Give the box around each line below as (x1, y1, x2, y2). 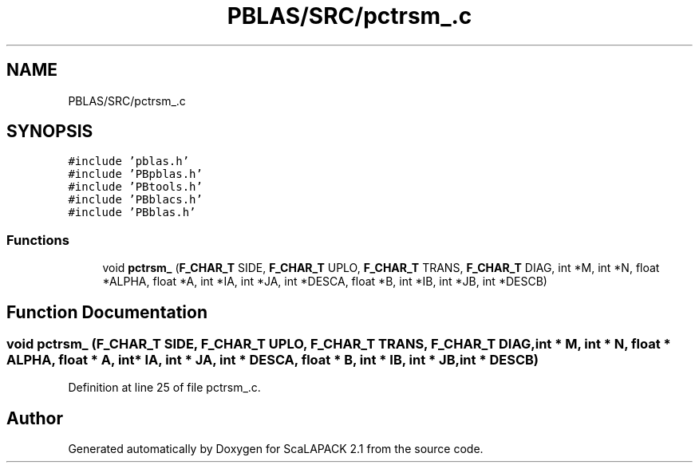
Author (6, 408, 63, 428)
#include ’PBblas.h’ (68, 206, 196, 219)
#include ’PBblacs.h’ (68, 193, 203, 207)
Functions (6, 231, 69, 248)
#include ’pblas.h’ (68, 155, 190, 168)
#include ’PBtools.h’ (68, 180, 203, 194)
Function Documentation (6, 301, 207, 322)
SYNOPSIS (6, 121, 93, 142)
